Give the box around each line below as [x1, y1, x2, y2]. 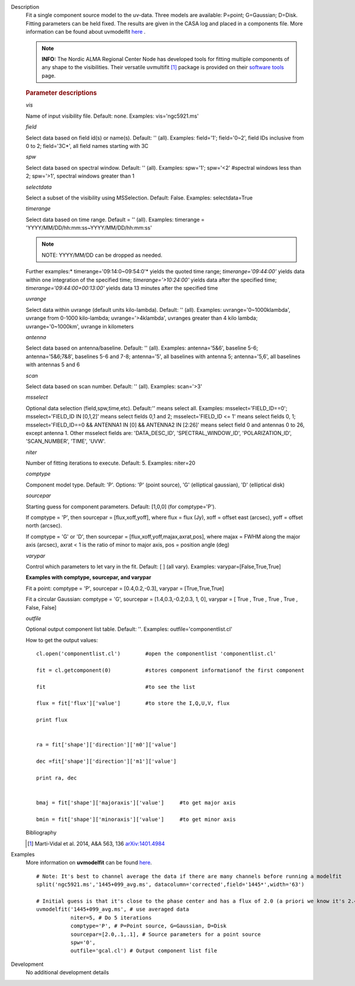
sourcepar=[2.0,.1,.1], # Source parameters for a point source [70, 931, 261, 937]
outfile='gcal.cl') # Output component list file [70, 948, 217, 954]
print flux [36, 717, 68, 723]
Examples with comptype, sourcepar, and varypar [25, 574, 151, 581]
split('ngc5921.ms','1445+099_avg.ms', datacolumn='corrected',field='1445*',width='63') [36, 881, 305, 888]
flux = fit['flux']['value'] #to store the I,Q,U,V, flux [36, 700, 230, 707]
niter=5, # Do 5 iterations [70, 914, 152, 921]
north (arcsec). [25, 522, 62, 529]
